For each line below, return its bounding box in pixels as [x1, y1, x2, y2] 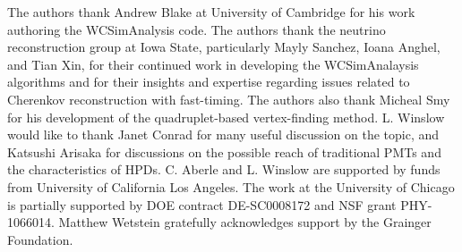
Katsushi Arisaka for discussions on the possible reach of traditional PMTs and [7, 142, 441, 161]
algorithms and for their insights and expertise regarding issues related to [7, 72, 410, 91]
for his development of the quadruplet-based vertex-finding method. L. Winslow [7, 107, 445, 126]
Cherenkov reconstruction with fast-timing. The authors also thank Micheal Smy [7, 89, 450, 108]
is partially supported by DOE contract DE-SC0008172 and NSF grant [7, 195, 397, 214]
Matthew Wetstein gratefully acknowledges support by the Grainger [58, 213, 432, 231]
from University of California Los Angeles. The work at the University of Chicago [7, 177, 455, 196]
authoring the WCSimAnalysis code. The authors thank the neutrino [7, 20, 386, 38]
